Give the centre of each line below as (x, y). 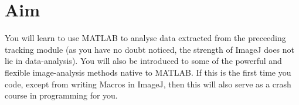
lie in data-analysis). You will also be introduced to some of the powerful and (143, 61)
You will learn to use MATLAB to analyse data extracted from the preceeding (145, 38)
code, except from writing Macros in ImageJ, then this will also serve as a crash (148, 84)
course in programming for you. (61, 95)
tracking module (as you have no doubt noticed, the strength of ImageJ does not (150, 49)
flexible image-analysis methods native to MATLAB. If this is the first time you (148, 72)
